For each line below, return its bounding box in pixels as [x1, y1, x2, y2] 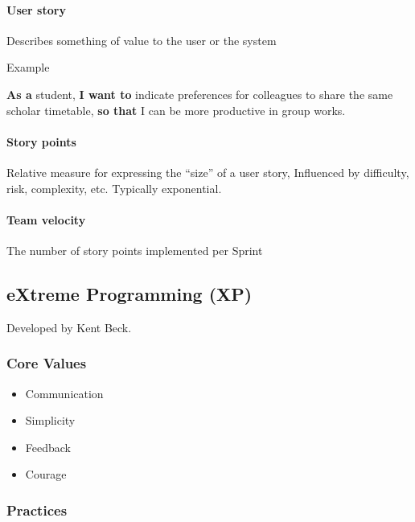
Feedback [25, 438, 71, 455]
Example [6, 59, 50, 76]
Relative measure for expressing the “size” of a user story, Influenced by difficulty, [6, 163, 409, 180]
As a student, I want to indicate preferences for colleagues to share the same [6, 85, 393, 102]
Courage [25, 466, 67, 483]
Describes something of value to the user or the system [6, 31, 277, 48]
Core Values [6, 353, 87, 373]
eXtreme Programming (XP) [6, 281, 253, 306]
